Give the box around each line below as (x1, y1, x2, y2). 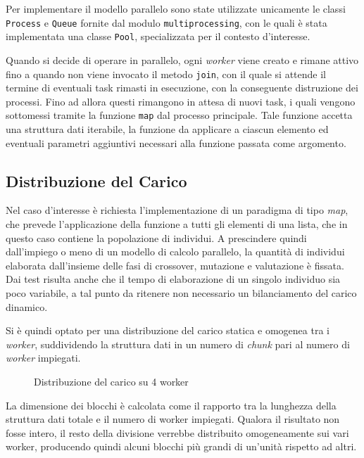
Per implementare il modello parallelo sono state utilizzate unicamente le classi (6, 1, 346, 15)
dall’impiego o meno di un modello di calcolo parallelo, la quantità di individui (6, 244, 345, 259)
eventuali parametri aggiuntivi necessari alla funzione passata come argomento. (6, 135, 346, 150)
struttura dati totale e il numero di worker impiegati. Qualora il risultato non (6, 412, 340, 426)
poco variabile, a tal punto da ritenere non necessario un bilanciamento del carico (6, 285, 357, 300)
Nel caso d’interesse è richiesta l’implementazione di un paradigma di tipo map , (6, 203, 349, 217)
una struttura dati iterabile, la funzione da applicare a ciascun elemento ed (6, 122, 329, 136)
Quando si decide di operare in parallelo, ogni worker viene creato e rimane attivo (6, 52, 359, 67)
